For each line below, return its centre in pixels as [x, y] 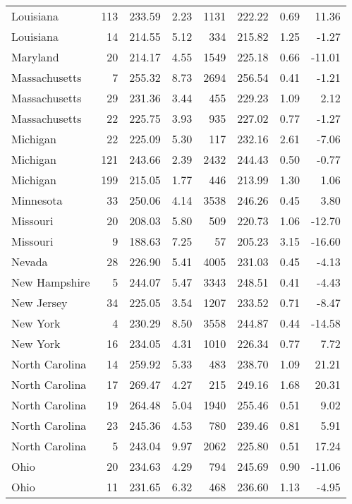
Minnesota [37, 200]
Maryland [35, 57]
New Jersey [40, 302]
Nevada [30, 262]
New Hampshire [51, 282]
